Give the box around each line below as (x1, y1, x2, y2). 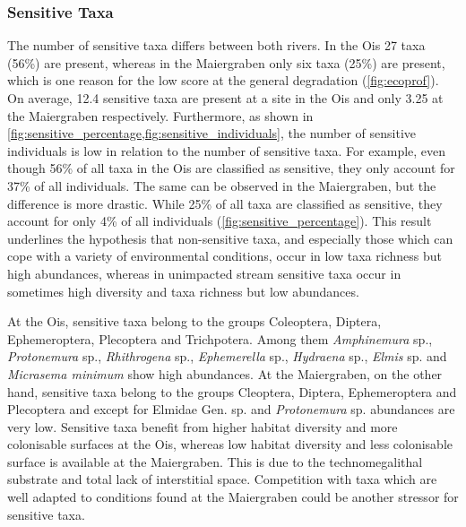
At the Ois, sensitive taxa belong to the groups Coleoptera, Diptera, (7, 312, 382, 331)
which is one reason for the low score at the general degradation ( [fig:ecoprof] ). (7, 71, 439, 90)
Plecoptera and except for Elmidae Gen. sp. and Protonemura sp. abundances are (7, 400, 455, 419)
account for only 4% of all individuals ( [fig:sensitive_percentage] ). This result (7, 212, 432, 230)
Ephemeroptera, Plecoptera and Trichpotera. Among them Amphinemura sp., (7, 329, 433, 348)
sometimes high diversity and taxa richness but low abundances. (7, 281, 359, 300)
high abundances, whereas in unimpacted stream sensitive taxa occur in (7, 263, 401, 282)
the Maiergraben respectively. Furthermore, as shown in (7, 106, 314, 125)
